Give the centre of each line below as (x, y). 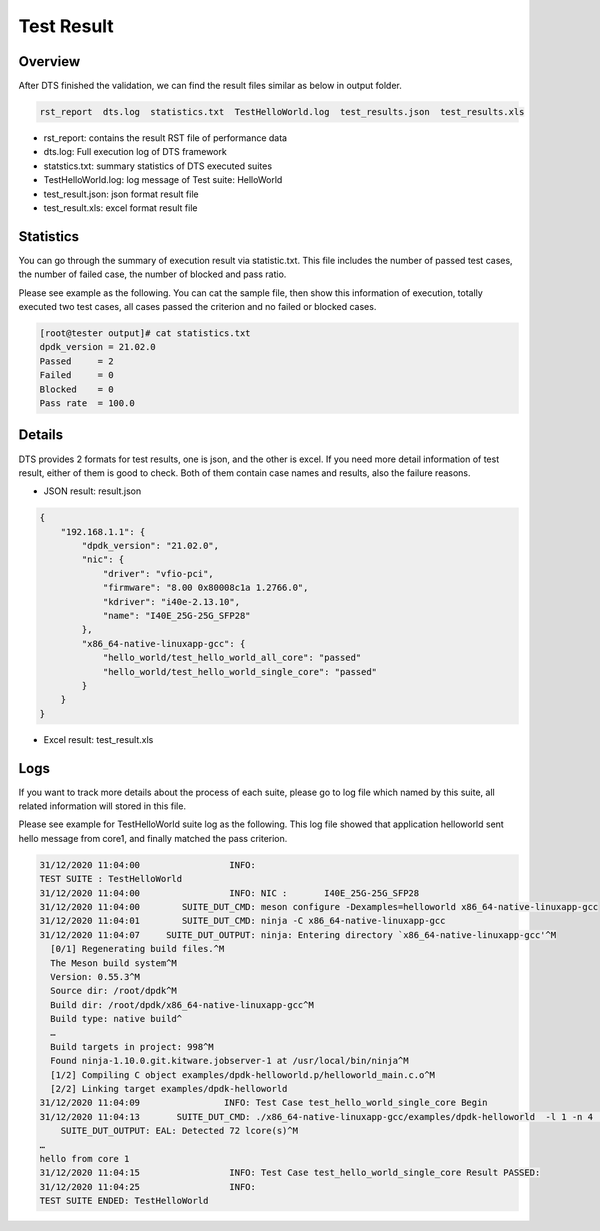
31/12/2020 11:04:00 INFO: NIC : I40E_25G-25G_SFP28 (229, 893)
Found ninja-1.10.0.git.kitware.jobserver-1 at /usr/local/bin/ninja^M (229, 1061)
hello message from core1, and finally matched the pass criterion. (153, 838)
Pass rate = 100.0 (87, 403)
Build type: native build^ (116, 1019)
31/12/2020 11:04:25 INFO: (148, 1186)
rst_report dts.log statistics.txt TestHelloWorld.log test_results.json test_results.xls (282, 112)
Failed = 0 (76, 375)
